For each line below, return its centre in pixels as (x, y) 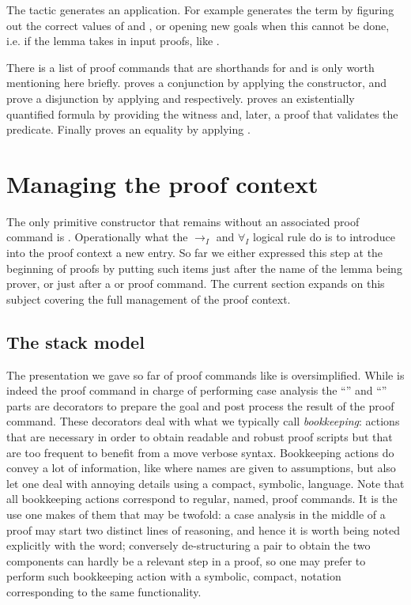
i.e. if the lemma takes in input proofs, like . (113, 41)
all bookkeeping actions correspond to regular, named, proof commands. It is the (202, 499)
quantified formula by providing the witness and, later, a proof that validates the (202, 113)
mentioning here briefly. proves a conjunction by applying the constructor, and (197, 83)
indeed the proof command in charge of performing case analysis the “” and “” (197, 390)
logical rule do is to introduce (324, 237)
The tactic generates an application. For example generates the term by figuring (200, 9)
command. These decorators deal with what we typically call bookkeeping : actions (203, 421)
